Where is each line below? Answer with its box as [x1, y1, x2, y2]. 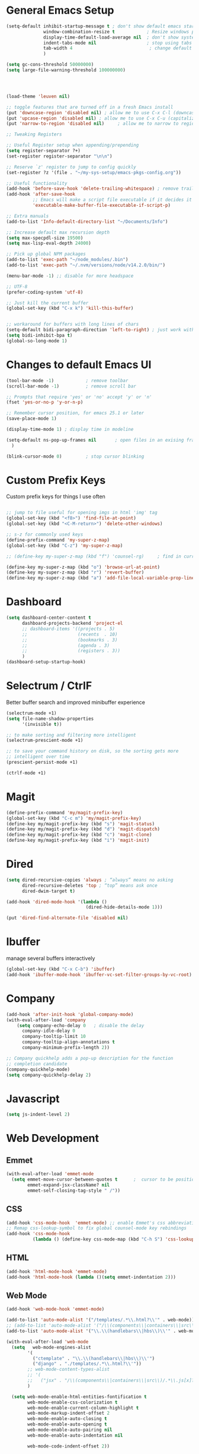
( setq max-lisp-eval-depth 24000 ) [6, 240, 92, 247]
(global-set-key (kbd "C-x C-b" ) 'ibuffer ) [6, 967, 115, 973]
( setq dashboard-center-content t [6, 615, 92, 621]
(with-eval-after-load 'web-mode [6, 1339, 89, 1345]
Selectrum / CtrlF [6, 679, 92, 693]
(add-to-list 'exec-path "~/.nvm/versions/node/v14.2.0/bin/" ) [6, 262, 166, 268]
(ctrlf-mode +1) [6, 770, 46, 776]
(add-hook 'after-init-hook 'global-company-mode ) [6, 1011, 134, 1017]
